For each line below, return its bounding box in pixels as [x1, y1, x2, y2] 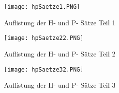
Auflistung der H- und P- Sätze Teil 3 [4, 80, 116, 90]
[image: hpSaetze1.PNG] [4, 3, 80, 10]
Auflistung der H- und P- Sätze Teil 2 [4, 48, 116, 58]
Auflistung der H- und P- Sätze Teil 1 [4, 17, 116, 27]
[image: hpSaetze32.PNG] [4, 66, 84, 73]
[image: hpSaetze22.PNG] [4, 35, 84, 42]
